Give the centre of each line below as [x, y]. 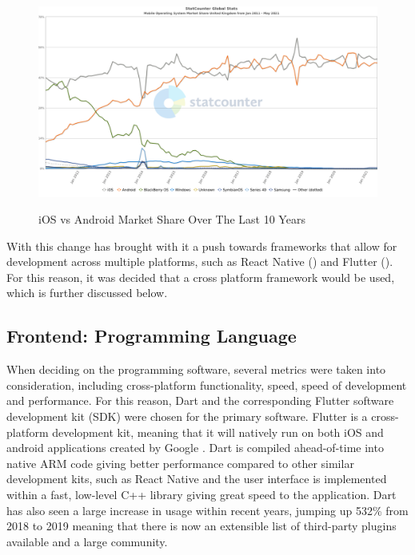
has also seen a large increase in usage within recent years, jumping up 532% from [207, 510]
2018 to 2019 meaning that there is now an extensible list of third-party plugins [202, 526]
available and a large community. [87, 541]
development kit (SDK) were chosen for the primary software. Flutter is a [187, 416]
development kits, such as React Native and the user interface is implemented [197, 479]
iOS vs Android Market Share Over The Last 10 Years [172, 219]
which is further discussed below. [87, 293]
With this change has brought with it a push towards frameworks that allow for [202, 246]
